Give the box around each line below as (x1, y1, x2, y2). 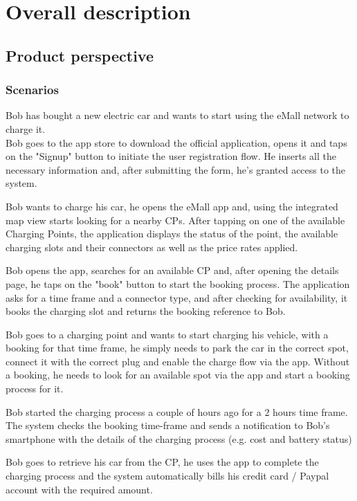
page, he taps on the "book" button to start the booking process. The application (6, 276, 350, 291)
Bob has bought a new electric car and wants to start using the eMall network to (6, 108, 349, 122)
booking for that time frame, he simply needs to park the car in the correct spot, (6, 340, 349, 355)
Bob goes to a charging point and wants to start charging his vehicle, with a (6, 327, 329, 341)
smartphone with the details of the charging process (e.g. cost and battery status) (6, 431, 352, 446)
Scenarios (6, 81, 59, 98)
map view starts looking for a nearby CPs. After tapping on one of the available (6, 212, 345, 227)
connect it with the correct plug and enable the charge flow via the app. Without (6, 354, 350, 368)
